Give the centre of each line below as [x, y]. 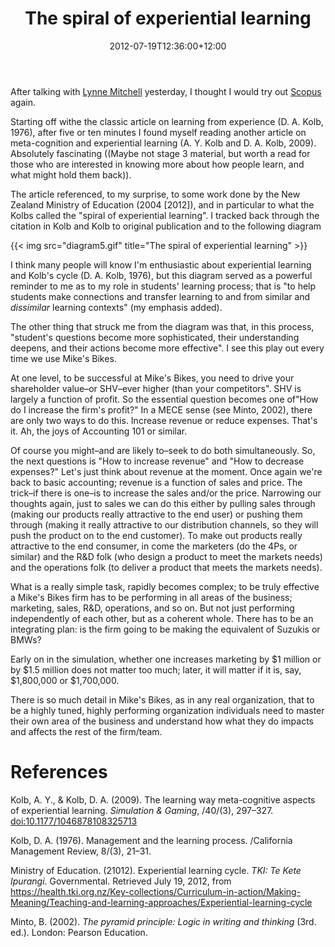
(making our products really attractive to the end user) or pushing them [156, 514]
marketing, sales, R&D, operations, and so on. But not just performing [152, 608]
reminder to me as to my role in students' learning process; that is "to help [163, 286]
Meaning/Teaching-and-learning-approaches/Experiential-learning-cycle [161, 902]
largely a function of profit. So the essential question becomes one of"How [164, 399]
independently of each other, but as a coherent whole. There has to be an [162, 618]
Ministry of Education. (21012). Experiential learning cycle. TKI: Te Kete [156, 870]
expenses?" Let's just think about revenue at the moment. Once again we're [166, 471]
